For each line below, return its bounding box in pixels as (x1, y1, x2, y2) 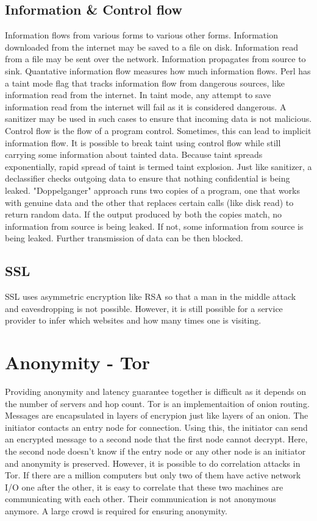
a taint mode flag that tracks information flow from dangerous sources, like (5, 76, 285, 89)
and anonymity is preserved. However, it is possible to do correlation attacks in (5, 456, 301, 469)
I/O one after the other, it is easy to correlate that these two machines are (5, 480, 283, 493)
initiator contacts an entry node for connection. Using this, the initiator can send (5, 420, 308, 433)
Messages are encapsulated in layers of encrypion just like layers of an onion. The (5, 409, 308, 422)
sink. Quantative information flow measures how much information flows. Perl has (5, 64, 311, 77)
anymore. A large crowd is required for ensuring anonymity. (5, 504, 227, 517)
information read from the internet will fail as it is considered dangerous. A (5, 100, 287, 113)
